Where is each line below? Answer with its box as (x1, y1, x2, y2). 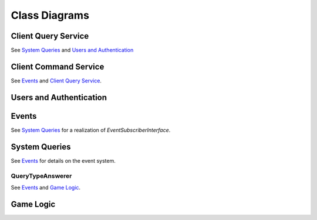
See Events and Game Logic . (11, 184, 81, 191)
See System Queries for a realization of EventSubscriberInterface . (11, 126, 171, 133)
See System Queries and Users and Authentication (11, 47, 134, 54)
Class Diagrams (11, 9, 89, 22)
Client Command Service (11, 61, 104, 71)
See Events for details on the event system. (11, 157, 116, 164)
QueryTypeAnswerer (11, 171, 72, 180)
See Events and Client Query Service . (11, 77, 102, 84)
